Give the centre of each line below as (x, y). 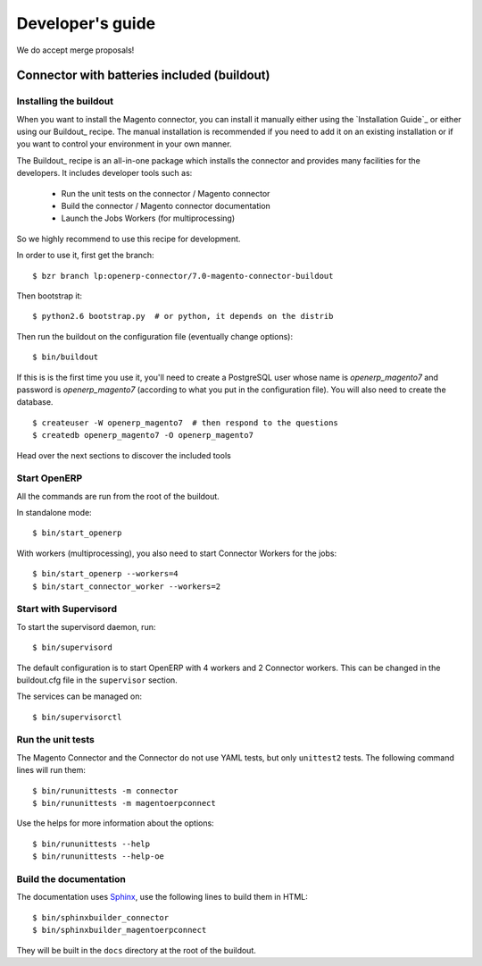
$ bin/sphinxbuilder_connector (101, 917)
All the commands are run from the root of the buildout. (118, 496)
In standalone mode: (54, 513)
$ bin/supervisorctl (77, 717)
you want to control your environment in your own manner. (124, 144)
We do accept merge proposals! (75, 50)
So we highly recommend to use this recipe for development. (129, 239)
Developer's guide (86, 23)
